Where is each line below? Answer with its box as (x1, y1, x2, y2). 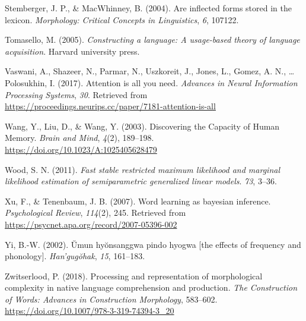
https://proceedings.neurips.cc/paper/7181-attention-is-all (5, 100, 216, 112)
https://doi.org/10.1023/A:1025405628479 (5, 143, 157, 155)
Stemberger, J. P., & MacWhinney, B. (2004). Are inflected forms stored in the (5, 2, 292, 14)
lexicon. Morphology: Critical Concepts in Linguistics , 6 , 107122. (5, 13, 239, 26)
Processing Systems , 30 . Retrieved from (5, 88, 148, 100)
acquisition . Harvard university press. (5, 45, 140, 57)
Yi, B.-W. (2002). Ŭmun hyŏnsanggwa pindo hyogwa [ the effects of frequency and (5, 238, 301, 250)
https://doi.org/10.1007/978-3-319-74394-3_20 (5, 304, 174, 317)
